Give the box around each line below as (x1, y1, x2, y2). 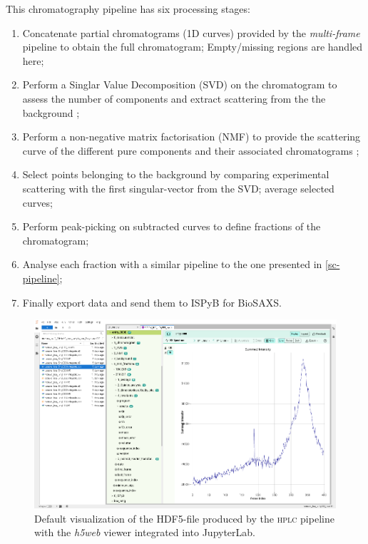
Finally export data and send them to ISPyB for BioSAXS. (22, 294, 282, 309)
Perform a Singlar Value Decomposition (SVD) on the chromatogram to (22, 77, 337, 92)
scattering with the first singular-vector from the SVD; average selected (22, 180, 334, 195)
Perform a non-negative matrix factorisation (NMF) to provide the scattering (22, 129, 361, 144)
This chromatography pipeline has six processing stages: (6, 1, 250, 16)
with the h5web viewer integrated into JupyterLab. (34, 525, 256, 540)
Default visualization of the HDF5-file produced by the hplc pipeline (34, 510, 334, 525)
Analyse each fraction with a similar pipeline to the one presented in (22, 257, 322, 272)
